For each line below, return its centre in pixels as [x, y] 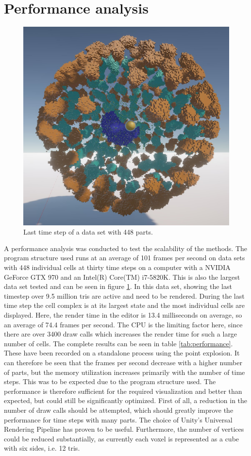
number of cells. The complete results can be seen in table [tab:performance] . [118, 343]
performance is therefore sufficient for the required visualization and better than [123, 391]
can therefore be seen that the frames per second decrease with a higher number [123, 362]
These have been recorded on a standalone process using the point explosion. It [122, 353]
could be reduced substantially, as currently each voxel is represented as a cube [122, 438]
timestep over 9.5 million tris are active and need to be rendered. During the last [124, 296]
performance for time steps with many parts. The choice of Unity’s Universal [118, 419]
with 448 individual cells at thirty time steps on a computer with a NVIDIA [117, 267]
